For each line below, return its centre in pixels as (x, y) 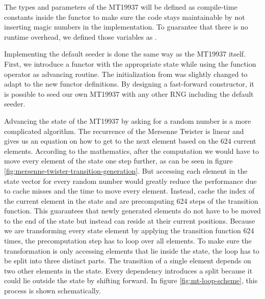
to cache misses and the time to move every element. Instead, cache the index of (129, 191)
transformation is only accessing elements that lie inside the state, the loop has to (132, 250)
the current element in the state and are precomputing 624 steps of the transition (131, 200)
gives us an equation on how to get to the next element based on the (111, 141)
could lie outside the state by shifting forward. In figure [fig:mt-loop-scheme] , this (131, 280)
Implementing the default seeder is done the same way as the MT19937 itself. (125, 54)
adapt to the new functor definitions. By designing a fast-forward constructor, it (129, 84)
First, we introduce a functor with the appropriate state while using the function (130, 63)
